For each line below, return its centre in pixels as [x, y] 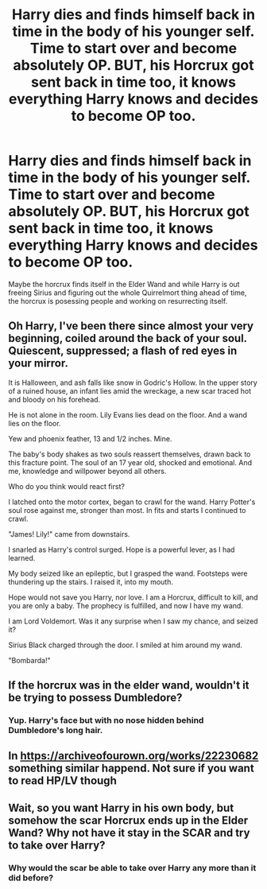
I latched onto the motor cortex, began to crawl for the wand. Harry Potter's [132, 502]
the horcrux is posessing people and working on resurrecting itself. [118, 301]
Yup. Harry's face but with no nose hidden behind [106, 720]
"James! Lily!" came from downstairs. [69, 534]
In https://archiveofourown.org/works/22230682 [133, 756]
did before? [31, 878]
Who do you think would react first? [67, 486]
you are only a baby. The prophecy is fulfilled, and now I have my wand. [126, 605]
